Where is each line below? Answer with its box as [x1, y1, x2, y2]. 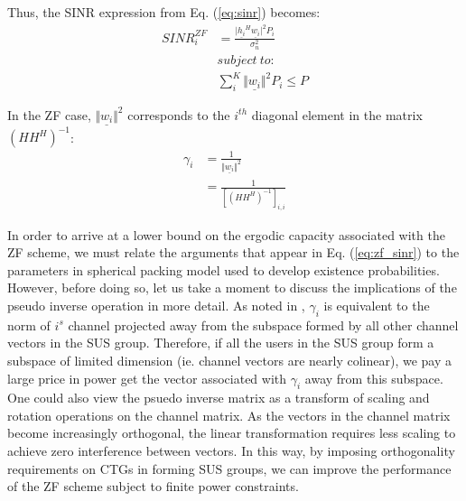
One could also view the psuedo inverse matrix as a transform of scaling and [7, 388, 430, 407]
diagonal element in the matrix [251, 105, 423, 124]
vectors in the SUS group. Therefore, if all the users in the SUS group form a [7, 333, 434, 352]
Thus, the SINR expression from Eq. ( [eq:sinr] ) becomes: [7, 3, 321, 21]
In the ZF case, [7, 105, 91, 124]
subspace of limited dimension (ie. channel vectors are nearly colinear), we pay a [7, 350, 452, 369]
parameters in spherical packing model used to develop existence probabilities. [7, 260, 440, 279]
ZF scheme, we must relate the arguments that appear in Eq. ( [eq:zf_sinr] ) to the [7, 243, 460, 262]
